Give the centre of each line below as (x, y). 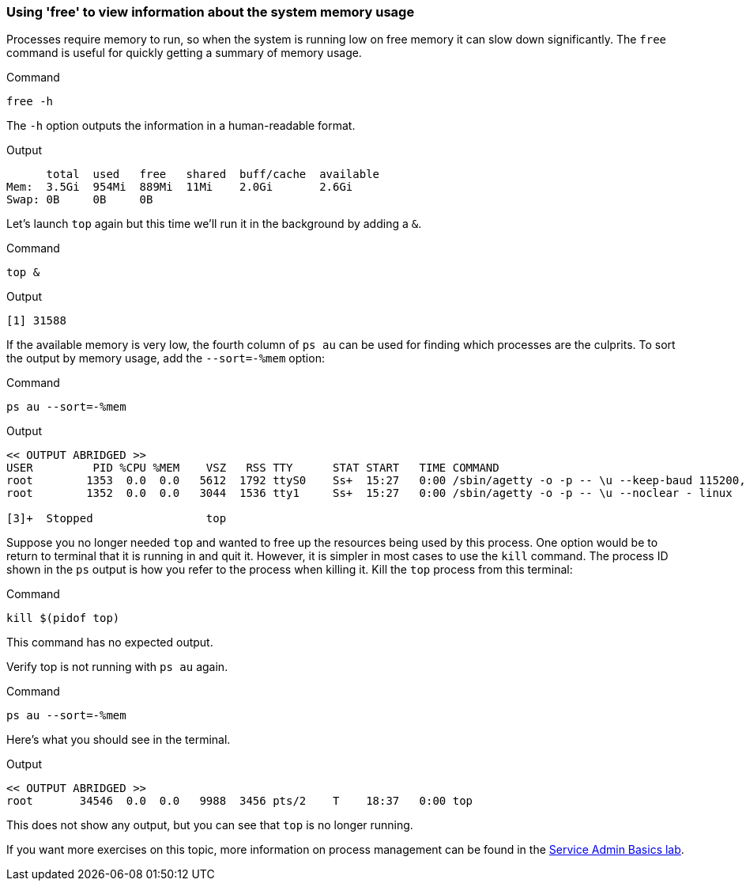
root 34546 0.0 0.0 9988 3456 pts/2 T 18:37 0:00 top (240, 801)
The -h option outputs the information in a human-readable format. (181, 126)
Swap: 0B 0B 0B (80, 200)
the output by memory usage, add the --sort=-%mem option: (166, 358)
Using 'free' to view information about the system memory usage (211, 12)
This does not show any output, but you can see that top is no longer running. (210, 825)
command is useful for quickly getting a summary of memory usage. (184, 53)
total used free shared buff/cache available (213, 174)
